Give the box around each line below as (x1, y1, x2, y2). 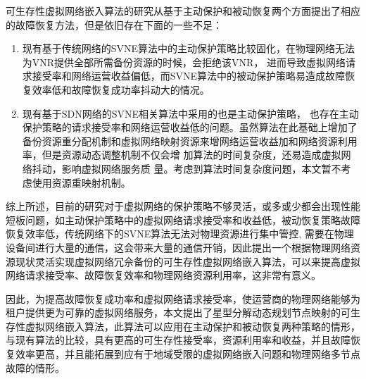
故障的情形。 (6, 360, 65, 375)
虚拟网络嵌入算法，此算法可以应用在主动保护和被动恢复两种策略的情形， (25, 318, 360, 333)
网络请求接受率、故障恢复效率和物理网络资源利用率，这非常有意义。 (6, 268, 321, 282)
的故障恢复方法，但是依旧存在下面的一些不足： (6, 17, 222, 32)
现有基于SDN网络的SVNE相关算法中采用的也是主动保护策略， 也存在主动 (22, 106, 359, 120)
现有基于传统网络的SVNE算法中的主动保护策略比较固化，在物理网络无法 (22, 41, 355, 56)
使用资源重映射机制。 (32, 175, 131, 189)
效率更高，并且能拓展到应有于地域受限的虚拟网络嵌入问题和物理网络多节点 (15, 347, 360, 361)
